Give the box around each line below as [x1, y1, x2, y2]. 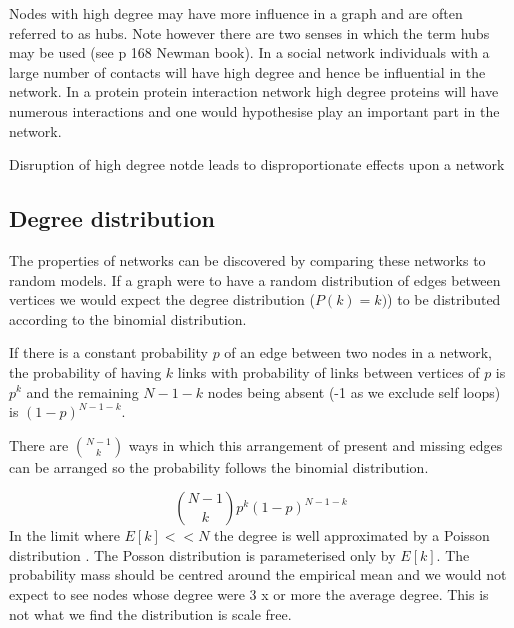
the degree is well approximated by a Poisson [214, 525, 490, 546]
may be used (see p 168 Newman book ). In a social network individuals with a [9, 42, 490, 63]
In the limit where [9, 525, 120, 546]
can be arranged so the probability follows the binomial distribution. [9, 456, 429, 477]
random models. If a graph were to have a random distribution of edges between [9, 269, 501, 290]
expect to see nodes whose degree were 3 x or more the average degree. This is [9, 584, 489, 605]
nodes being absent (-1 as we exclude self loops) [207, 381, 501, 402]
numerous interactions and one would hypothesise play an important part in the [9, 100, 500, 121]
